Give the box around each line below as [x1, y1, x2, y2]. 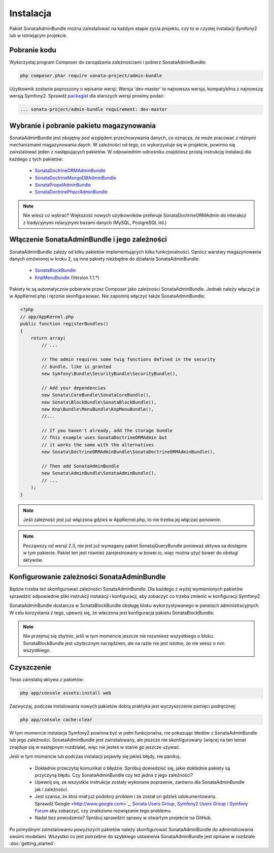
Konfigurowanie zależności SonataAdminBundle [9, 572, 166, 582]
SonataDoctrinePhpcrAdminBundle [35, 189, 108, 195]
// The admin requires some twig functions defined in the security [41, 356, 216, 362]
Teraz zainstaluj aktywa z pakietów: [9, 677, 84, 683]
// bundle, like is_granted [41, 363, 112, 370]
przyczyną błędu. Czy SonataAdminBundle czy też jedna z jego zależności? [35, 772, 193, 778]
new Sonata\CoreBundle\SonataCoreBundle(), [41, 392, 152, 398]
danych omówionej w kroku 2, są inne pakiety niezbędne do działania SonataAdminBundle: [9, 256, 200, 262]
